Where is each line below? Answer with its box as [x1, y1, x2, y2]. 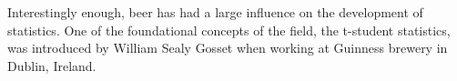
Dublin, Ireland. [7, 56, 96, 75]
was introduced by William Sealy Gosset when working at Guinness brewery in [7, 38, 448, 57]
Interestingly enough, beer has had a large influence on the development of [7, 3, 423, 21]
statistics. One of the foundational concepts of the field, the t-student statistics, [7, 20, 451, 39]
